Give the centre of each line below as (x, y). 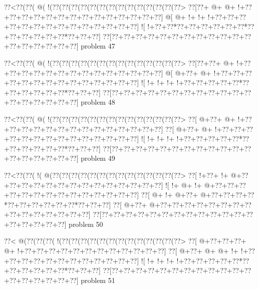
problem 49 (98, 158)
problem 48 (98, 102)
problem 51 (98, 280)
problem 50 (86, 224)
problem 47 (98, 46)
